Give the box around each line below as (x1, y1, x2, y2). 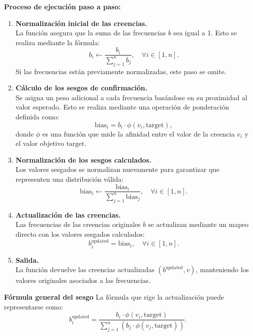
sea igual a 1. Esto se (173, 28, 237, 38)
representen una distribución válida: (15, 173, 124, 184)
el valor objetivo (15, 138, 64, 148)
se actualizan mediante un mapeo (148, 219, 249, 229)
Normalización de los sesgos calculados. (15, 154, 152, 165)
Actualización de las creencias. (15, 209, 121, 220)
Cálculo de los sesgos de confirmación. (15, 83, 148, 93)
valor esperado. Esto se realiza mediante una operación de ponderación (15, 102, 229, 112)
